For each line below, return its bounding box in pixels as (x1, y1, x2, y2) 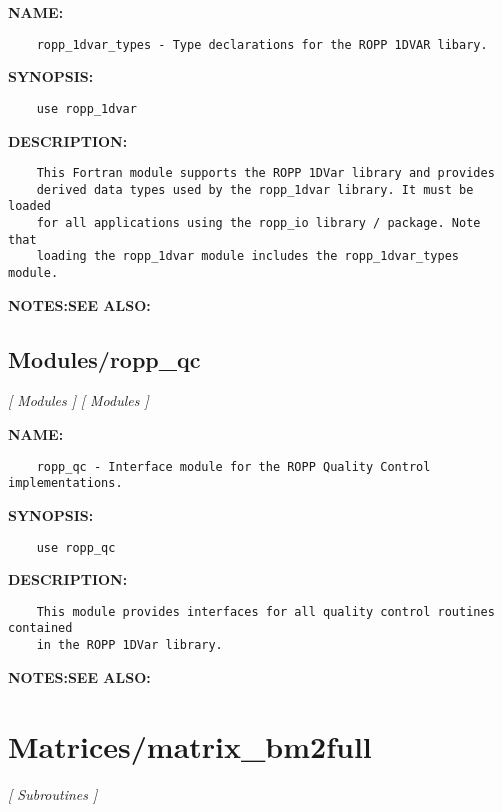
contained (8, 621, 73, 636)
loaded (8, 199, 51, 214)
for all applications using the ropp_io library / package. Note (36, 216, 481, 231)
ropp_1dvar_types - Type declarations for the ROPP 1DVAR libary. (36, 37, 488, 52)
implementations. (8, 476, 123, 491)
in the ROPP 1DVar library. (36, 638, 223, 653)
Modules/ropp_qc (8, 343, 201, 374)
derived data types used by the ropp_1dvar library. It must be (36, 182, 474, 197)
